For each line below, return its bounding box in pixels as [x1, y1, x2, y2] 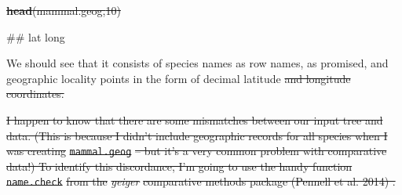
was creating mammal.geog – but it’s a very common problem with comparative [6, 143, 387, 159]
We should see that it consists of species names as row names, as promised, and [6, 55, 389, 71]
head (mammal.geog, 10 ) [6, 2, 121, 18]
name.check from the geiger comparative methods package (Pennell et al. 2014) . [6, 173, 396, 190]
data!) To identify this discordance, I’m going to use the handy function [6, 157, 353, 174]
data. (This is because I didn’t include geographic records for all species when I [6, 127, 388, 143]
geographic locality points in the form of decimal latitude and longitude [6, 70, 351, 86]
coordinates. [6, 85, 64, 102]
